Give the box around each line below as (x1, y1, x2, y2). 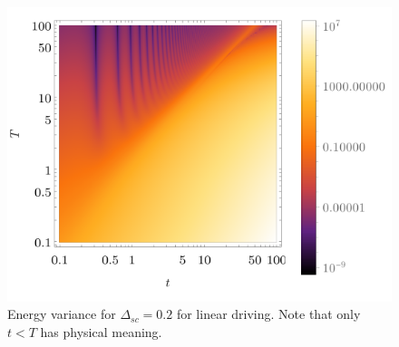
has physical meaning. (40, 322, 162, 341)
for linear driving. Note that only (176, 304, 361, 323)
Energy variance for (7, 304, 116, 323)
